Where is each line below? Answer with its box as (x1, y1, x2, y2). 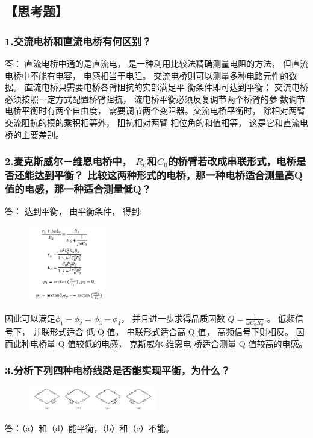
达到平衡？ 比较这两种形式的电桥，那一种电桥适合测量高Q (34, 167, 303, 182)
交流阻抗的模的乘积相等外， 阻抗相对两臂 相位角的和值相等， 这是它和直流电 (5, 116, 308, 128)
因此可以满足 (5, 311, 55, 324)
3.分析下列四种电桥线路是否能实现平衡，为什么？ (5, 363, 231, 378)
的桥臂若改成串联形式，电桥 (167, 154, 296, 169)
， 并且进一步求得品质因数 (121, 311, 225, 324)
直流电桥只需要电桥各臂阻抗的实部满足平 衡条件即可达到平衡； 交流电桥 (24, 81, 308, 93)
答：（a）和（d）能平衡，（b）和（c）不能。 (5, 421, 174, 434)
